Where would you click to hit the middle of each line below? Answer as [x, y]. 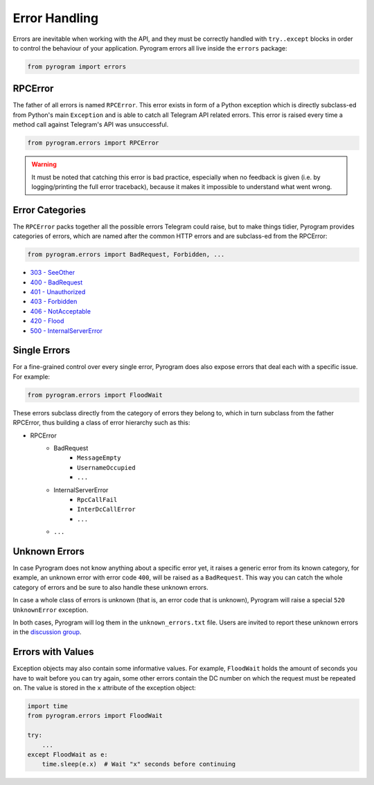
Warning [44, 164]
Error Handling [56, 18]
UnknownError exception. [51, 610]
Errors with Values [53, 652]
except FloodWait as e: [68, 755]
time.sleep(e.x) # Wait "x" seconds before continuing [139, 764]
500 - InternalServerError [66, 331]
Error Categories [50, 210]
